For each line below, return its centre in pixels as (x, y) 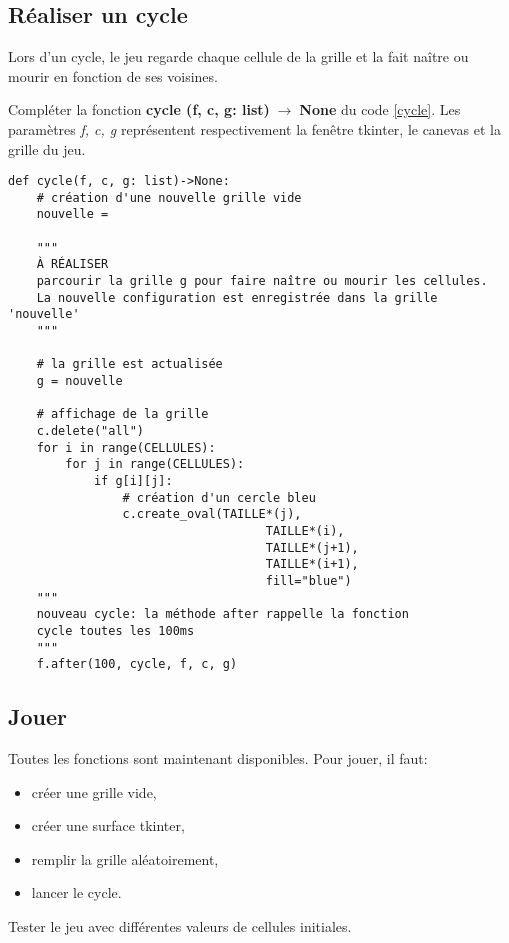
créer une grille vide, (94, 791)
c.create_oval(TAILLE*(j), (212, 514)
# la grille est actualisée (129, 364)
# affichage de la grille (122, 414)
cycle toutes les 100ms (115, 630)
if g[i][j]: (133, 480)
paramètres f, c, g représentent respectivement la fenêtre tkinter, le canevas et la (254, 128)
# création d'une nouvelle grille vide (169, 197)
